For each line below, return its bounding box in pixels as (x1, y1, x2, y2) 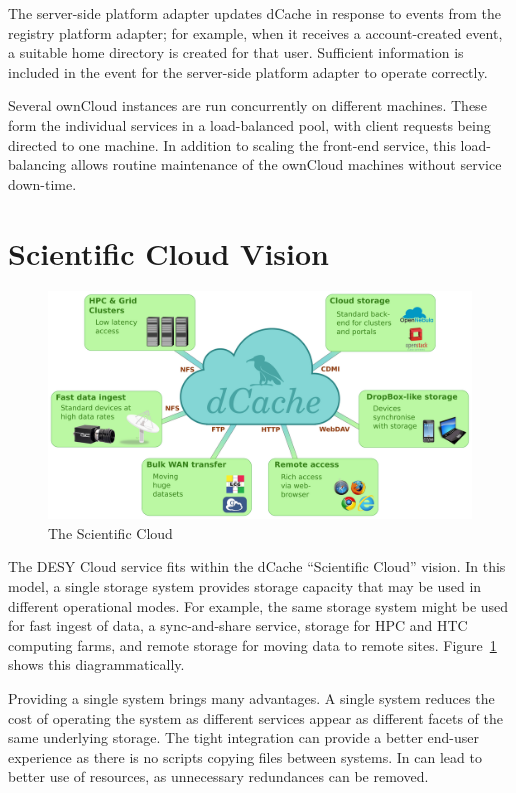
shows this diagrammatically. (8, 654, 185, 675)
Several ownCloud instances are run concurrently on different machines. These (8, 95, 487, 116)
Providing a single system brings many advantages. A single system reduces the (8, 687, 495, 708)
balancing (8, 154, 67, 175)
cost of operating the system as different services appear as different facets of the (8, 707, 504, 728)
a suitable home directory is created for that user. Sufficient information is (8, 42, 464, 63)
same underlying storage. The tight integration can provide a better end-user (8, 727, 480, 748)
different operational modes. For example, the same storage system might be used (8, 595, 509, 616)
